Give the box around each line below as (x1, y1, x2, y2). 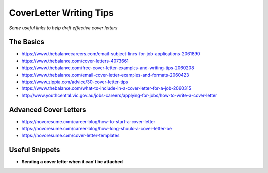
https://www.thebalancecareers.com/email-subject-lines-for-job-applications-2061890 (21, 51, 200, 57)
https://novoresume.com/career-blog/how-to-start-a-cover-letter (21, 118, 156, 124)
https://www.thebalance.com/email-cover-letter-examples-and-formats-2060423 (21, 72, 189, 78)
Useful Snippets (9, 146, 60, 154)
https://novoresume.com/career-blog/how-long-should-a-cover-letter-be (21, 126, 172, 132)
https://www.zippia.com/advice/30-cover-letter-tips (21, 79, 128, 85)
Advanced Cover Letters (9, 105, 86, 114)
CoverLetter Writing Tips (9, 7, 114, 18)
